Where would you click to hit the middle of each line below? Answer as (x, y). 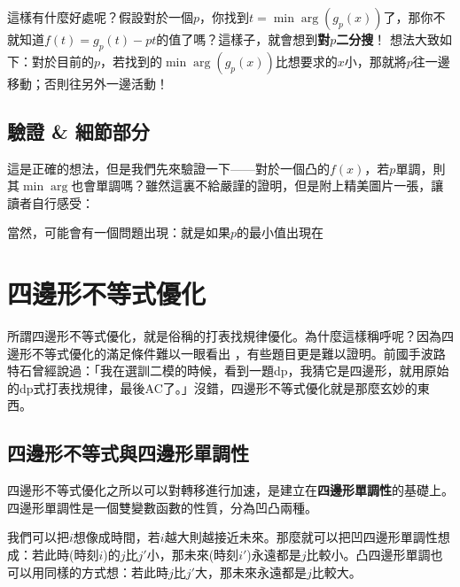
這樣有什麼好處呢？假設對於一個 (100, 17)
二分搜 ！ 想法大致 (388, 39)
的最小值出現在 (281, 232)
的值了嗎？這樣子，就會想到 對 (243, 39)
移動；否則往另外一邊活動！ (88, 83)
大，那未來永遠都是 (250, 572)
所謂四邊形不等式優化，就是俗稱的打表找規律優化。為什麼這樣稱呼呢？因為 (224, 336)
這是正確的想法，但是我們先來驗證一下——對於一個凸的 (168, 168)
